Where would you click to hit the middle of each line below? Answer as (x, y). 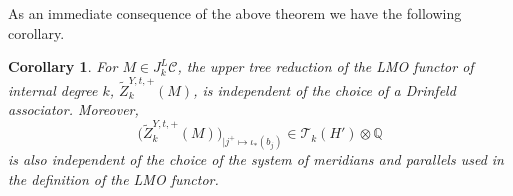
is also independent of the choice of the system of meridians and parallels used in (256, 159)
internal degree (53, 89)
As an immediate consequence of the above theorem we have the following (235, 13)
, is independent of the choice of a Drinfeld (324, 89)
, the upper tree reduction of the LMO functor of (325, 66)
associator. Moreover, (73, 109)
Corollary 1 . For (63, 66)
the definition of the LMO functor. (113, 178)
